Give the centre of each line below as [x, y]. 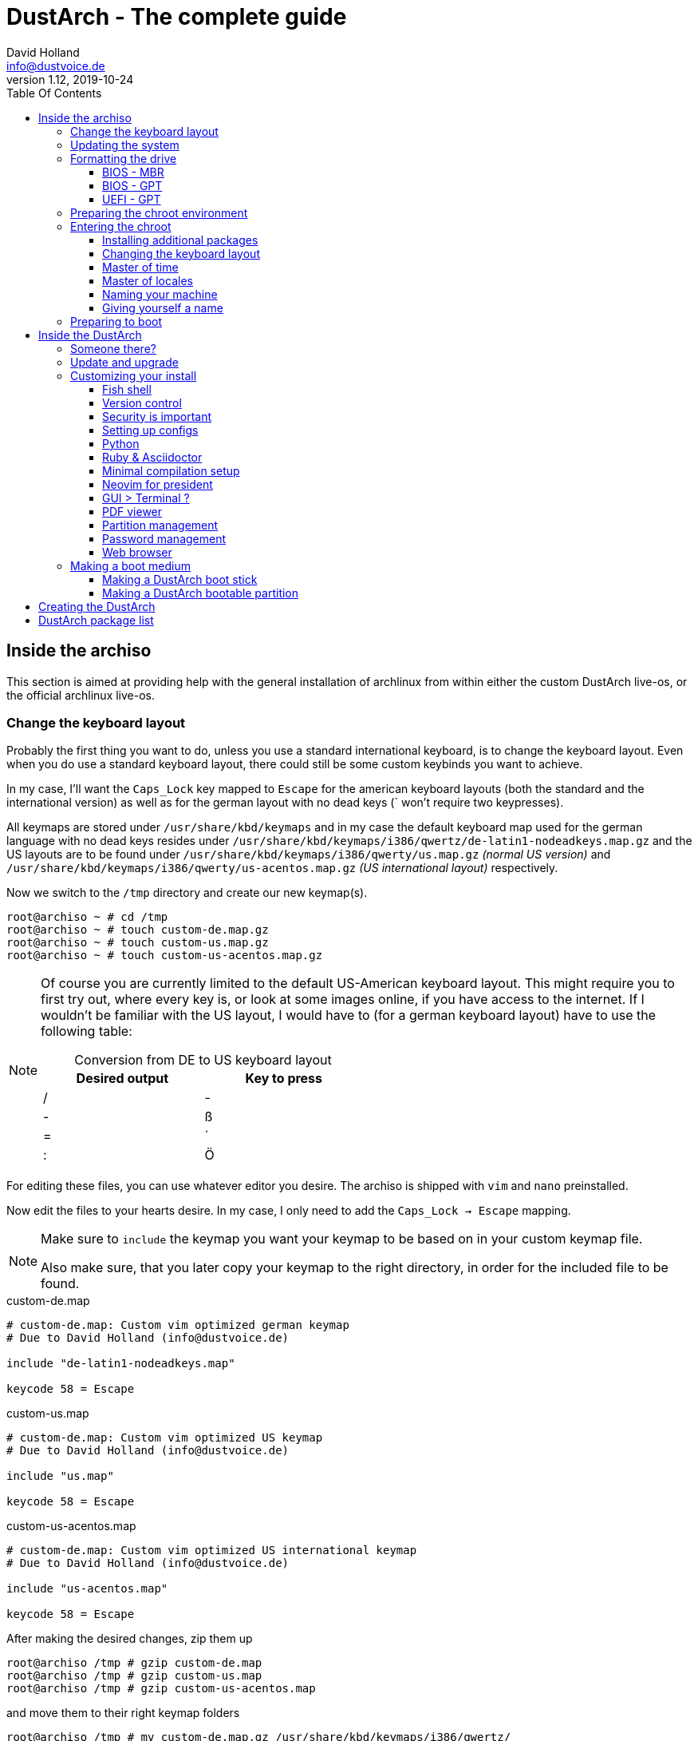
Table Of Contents [54, 93]
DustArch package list [96, 620]
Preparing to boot [116, 321]
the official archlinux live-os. [81, 695]
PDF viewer [132, 511]
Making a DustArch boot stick [180, 579]
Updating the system [125, 145]
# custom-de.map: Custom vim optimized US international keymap [212, 1551]
